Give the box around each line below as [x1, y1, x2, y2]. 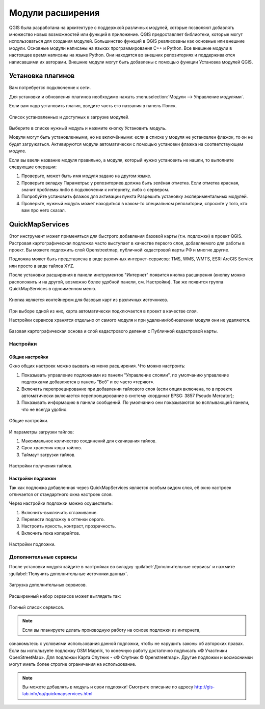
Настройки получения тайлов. [9, 463, 73, 469]
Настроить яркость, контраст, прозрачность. [21, 523, 116, 529]
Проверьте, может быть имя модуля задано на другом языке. [21, 173, 152, 179]
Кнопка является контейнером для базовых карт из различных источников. [9, 297, 169, 303]
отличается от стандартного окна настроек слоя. [9, 491, 113, 497]
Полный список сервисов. [9, 604, 65, 610]
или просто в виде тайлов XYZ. [9, 263, 75, 269]
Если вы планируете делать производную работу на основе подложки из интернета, [22, 627, 201, 633]
